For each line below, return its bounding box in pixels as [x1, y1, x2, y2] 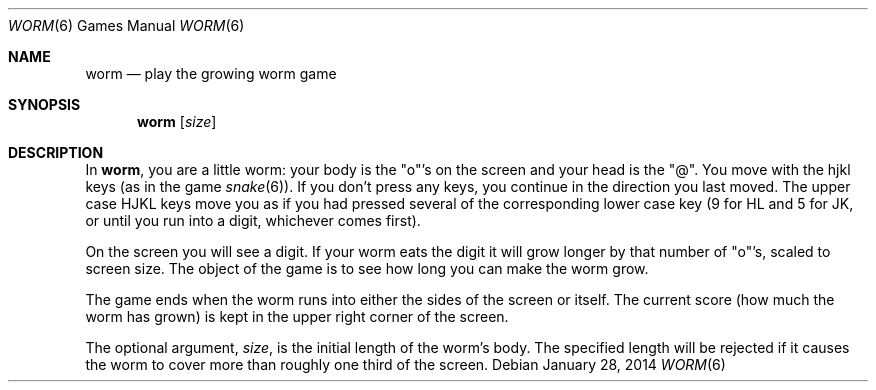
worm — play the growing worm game [85, 65, 337, 82]
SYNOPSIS [8, 96, 81, 113]
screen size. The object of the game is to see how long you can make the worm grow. [85, 260, 649, 277]
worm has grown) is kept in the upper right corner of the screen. [85, 308, 509, 325]
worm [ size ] [137, 113, 217, 130]
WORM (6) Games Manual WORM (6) [8, 17, 245, 34]
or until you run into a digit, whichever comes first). [85, 212, 421, 229]
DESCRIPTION [8, 144, 104, 161]
